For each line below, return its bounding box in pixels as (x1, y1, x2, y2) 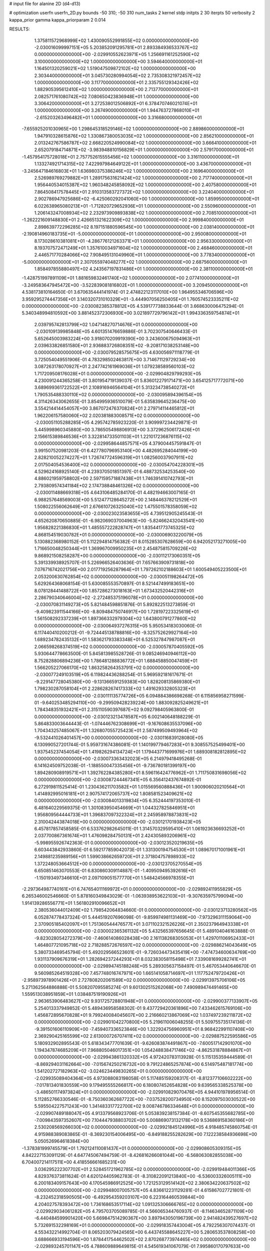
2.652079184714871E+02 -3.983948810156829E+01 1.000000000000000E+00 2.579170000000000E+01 (34, 147, 254, 153)
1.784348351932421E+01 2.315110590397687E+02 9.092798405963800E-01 (34, 707, 194, 713)
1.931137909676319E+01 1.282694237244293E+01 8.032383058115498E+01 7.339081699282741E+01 (34, 956, 246, 962)
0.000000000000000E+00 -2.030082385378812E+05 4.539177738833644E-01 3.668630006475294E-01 (21, 303, 244, 309)
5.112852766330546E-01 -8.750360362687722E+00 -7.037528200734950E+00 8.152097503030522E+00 (34, 1096, 255, 1102)
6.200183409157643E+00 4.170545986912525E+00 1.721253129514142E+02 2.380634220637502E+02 (34, 1180, 250, 1186)
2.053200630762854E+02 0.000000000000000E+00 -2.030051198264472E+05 (34, 573, 203, 579)
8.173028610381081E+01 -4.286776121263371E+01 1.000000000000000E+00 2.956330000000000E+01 (34, 238, 252, 244)
